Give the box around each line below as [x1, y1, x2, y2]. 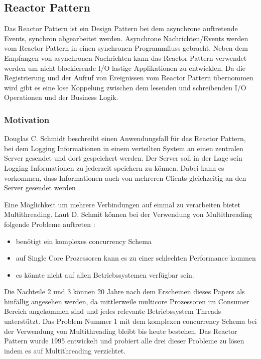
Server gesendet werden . [4, 182, 80, 193]
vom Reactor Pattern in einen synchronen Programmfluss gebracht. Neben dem [4, 43, 248, 53]
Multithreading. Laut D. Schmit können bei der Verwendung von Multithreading [4, 209, 252, 219]
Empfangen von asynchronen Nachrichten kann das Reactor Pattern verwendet [4, 52, 247, 63]
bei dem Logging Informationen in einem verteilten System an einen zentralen [4, 143, 243, 153]
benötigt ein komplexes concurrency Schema [16, 235, 152, 246]
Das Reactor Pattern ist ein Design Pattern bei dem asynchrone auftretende [4, 23, 238, 34]
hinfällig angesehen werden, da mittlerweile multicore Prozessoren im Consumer [4, 296, 249, 306]
